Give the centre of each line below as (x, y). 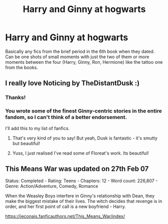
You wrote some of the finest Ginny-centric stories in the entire (83, 111)
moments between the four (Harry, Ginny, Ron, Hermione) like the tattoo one (84, 62)
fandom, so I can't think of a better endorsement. (66, 118)
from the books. (22, 67)
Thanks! (16, 97)
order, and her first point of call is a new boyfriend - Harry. (66, 206)
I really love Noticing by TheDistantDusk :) (72, 83)
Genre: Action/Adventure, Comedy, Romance (52, 186)
